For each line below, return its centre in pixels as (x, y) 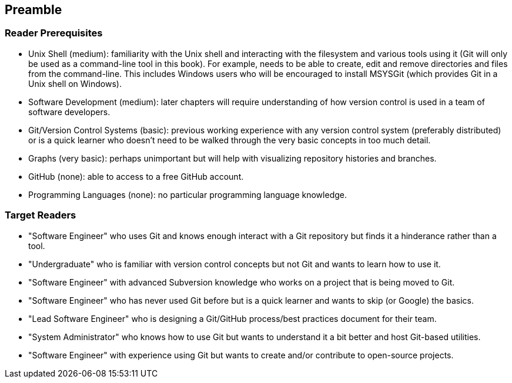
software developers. (69, 112)
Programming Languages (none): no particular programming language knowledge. (188, 194)
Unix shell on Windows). (75, 83)
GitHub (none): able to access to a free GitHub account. (136, 176)
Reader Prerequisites (54, 33)
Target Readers (41, 215)
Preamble (34, 10)
